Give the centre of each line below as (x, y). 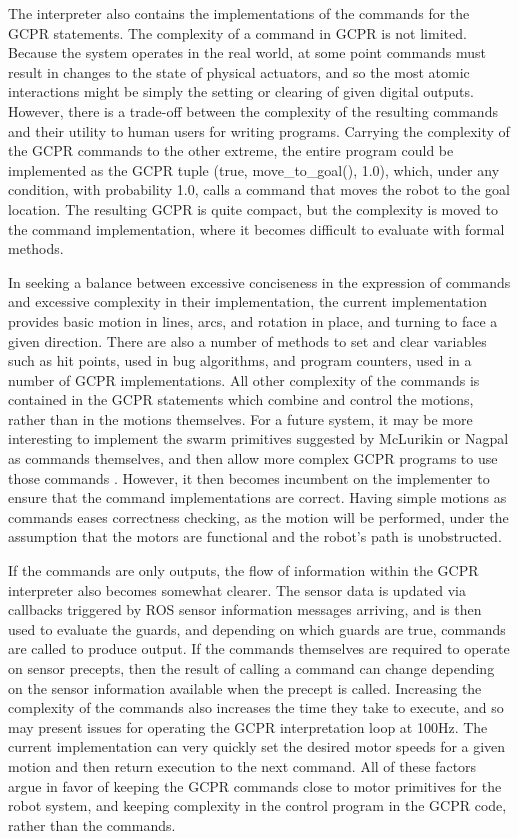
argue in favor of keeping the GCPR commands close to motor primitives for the (255, 785)
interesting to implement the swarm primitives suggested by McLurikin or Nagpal (258, 438)
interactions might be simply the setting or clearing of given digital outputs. (241, 91)
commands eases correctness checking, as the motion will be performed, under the (258, 516)
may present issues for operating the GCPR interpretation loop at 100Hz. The (248, 726)
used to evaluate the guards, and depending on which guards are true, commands (257, 628)
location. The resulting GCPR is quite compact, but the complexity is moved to (253, 208)
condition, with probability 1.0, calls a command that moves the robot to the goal (259, 189)
